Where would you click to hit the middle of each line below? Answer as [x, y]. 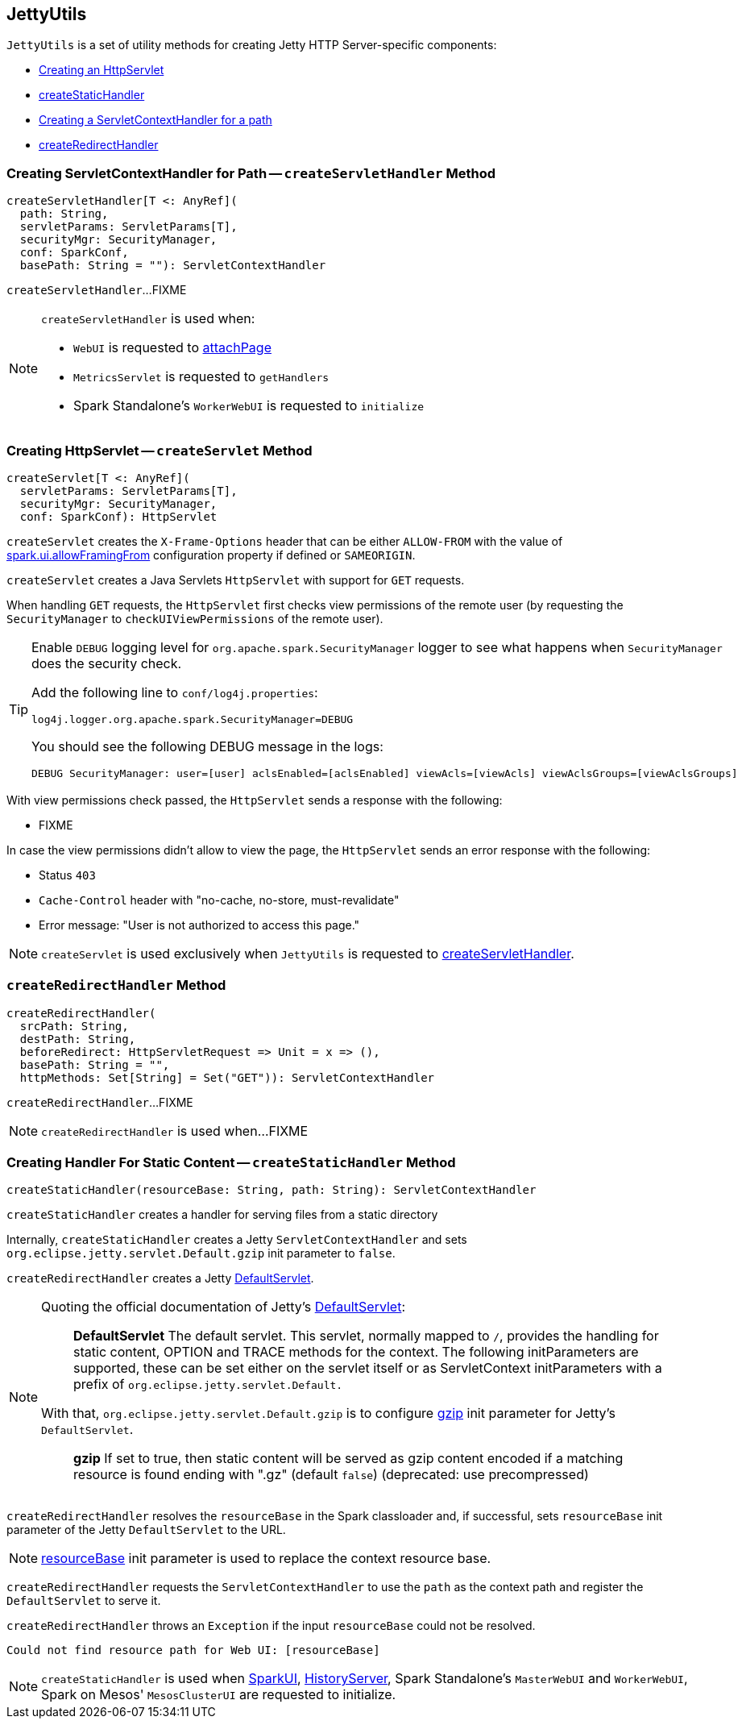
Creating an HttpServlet [102, 70]
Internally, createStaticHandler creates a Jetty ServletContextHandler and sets [237, 1240]
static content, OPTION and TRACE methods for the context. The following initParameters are [356, 1352]
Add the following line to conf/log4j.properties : [175, 692]
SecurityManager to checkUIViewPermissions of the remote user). [195, 618]
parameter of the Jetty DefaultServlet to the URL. [146, 1530]
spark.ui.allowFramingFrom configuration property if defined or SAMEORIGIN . [211, 555]
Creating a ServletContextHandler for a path [155, 120]
